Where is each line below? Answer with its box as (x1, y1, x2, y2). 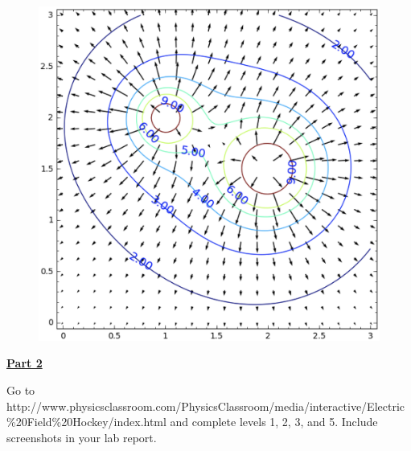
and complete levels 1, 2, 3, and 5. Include (170, 413, 378, 430)
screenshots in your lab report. (6, 428, 157, 445)
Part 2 (6, 355, 43, 371)
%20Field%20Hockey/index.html (6, 413, 166, 430)
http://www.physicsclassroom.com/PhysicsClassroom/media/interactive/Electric (6, 397, 405, 414)
